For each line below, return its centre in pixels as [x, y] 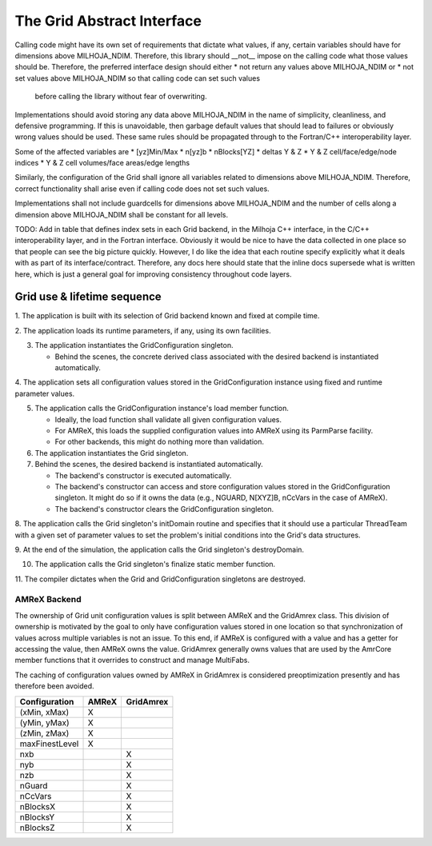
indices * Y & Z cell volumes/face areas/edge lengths [102, 163]
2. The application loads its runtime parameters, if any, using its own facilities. [143, 330]
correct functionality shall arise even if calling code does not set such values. [142, 189]
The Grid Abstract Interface [108, 21]
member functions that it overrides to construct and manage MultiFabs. [132, 660]
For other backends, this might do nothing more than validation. [159, 442]
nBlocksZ [37, 828]
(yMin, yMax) [44, 722]
